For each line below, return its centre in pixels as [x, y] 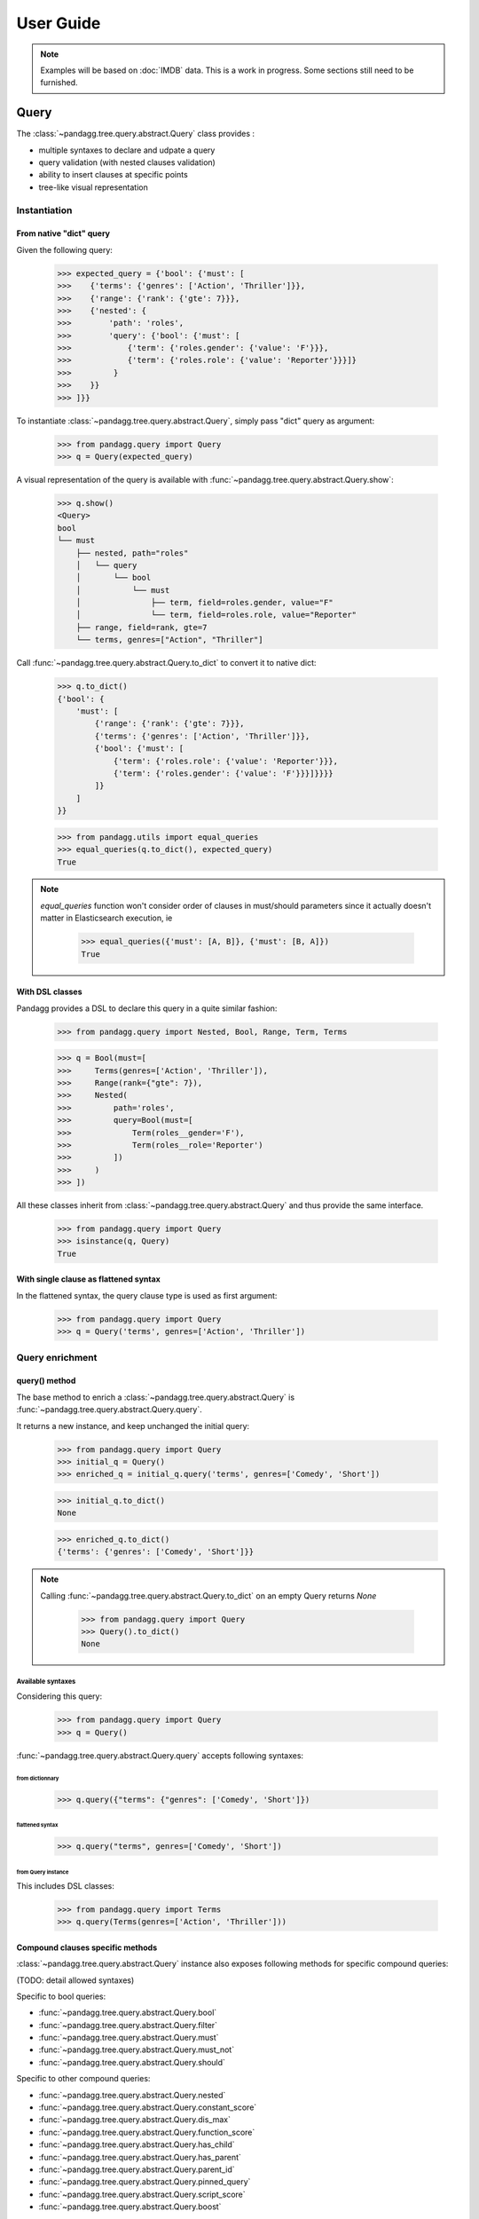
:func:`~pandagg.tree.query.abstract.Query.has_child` [137, 2144]
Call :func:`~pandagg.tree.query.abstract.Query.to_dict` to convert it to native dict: [166, 663]
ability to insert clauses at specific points [113, 175]
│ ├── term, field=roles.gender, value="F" [204, 603]
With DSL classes [50, 992]
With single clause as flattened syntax [89, 1279]
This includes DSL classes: [65, 1885]
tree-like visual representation [93, 187]
